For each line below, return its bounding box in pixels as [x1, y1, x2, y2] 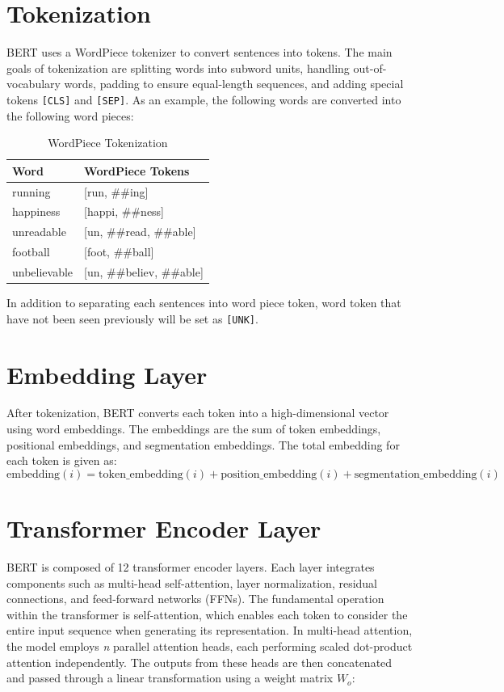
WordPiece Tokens [84, 162, 190, 179]
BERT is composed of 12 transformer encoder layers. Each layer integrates [6, 558, 375, 575]
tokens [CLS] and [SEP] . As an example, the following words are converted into [6, 91, 401, 108]
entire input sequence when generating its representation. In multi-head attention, [6, 622, 413, 639]
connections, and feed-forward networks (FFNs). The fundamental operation [6, 590, 384, 607]
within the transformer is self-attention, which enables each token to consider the [6, 605, 408, 622]
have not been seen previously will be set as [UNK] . [6, 310, 258, 327]
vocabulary [6, 75, 61, 92]
